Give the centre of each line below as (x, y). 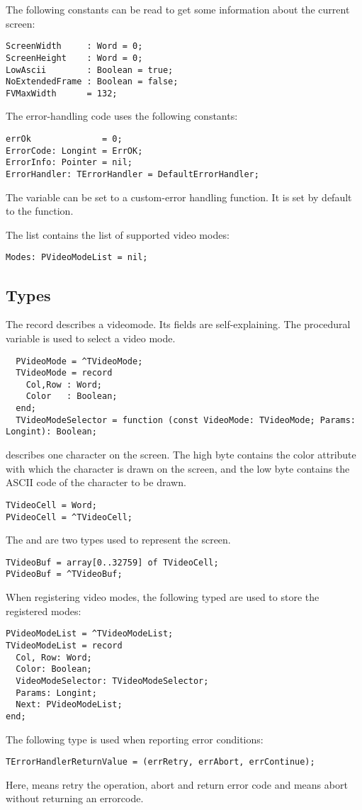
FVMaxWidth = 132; (62, 93)
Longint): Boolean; (51, 432)
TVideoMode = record (64, 373)
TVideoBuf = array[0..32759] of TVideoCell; (112, 562)
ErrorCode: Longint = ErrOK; (74, 151)
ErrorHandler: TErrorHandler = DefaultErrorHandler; (132, 175)
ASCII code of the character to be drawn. (96, 482)
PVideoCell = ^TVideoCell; (69, 517)
